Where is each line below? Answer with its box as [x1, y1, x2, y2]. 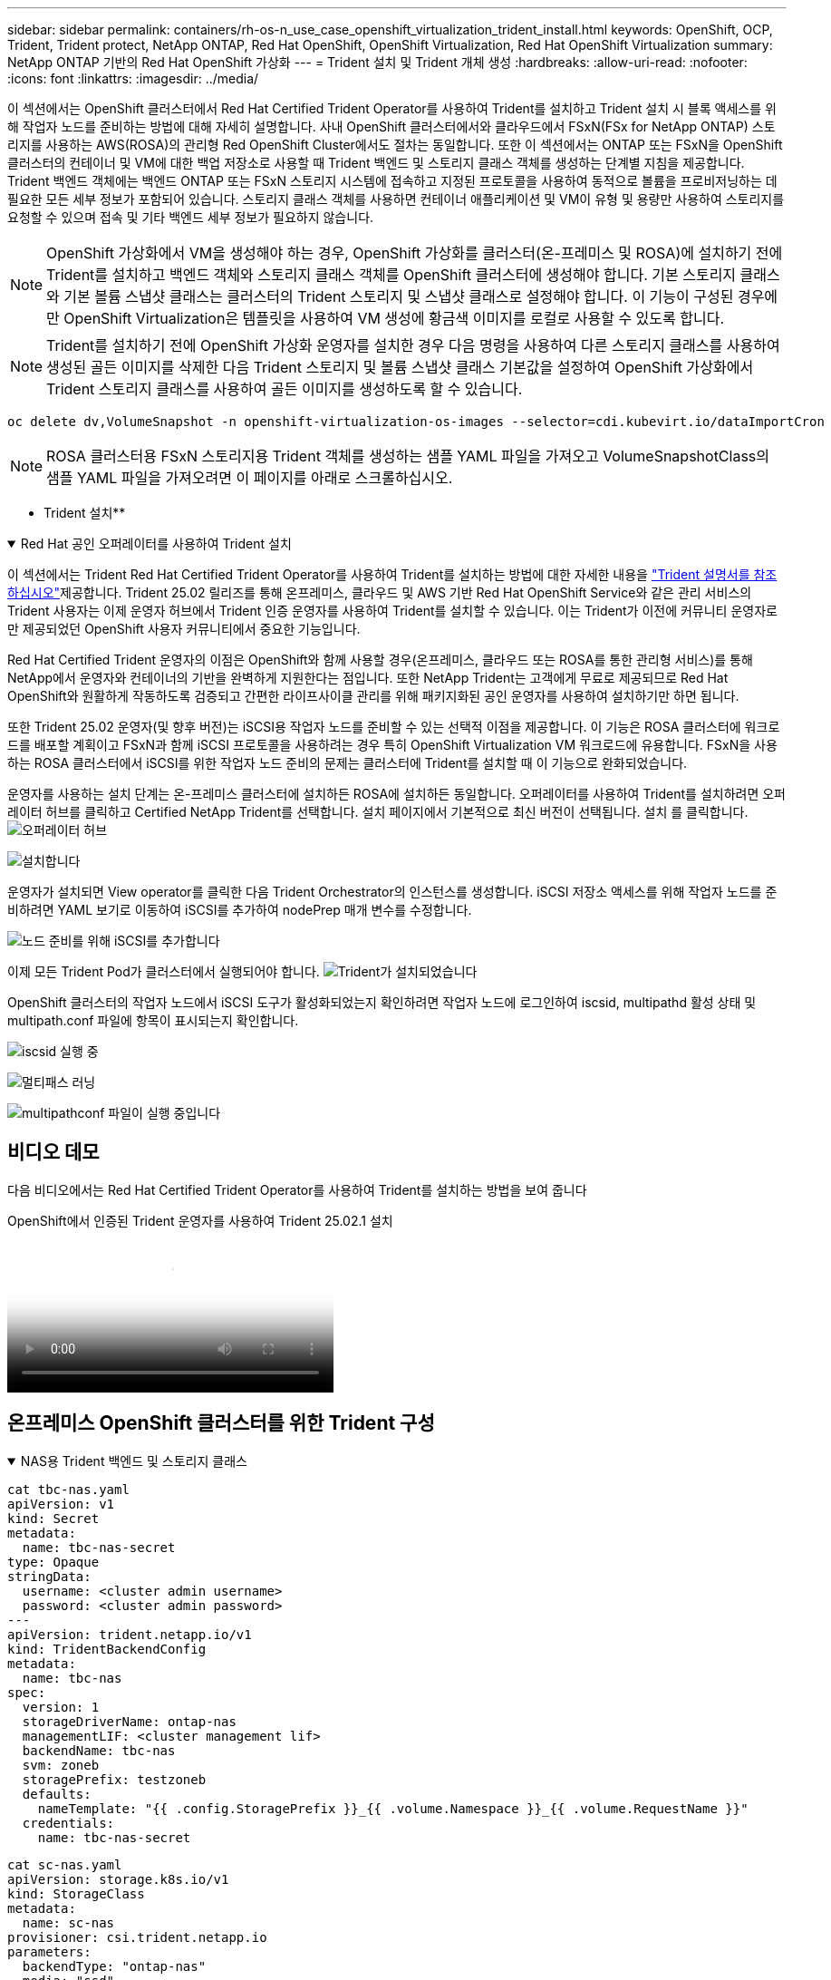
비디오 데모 [7, 1140, 100, 1164]
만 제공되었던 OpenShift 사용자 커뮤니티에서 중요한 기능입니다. [7, 621, 361, 636]
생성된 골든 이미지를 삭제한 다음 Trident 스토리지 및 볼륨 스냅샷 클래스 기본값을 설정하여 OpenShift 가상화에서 [46, 358, 754, 376]
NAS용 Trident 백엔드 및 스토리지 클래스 [20, 1452, 247, 1469]
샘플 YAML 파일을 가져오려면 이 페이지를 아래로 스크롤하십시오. [46, 469, 453, 487]
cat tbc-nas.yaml [7, 1481, 130, 1497]
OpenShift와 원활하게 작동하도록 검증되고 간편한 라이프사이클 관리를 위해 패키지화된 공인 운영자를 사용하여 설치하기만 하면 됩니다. [7, 688, 739, 704]
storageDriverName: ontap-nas [22, 1713, 237, 1729]
